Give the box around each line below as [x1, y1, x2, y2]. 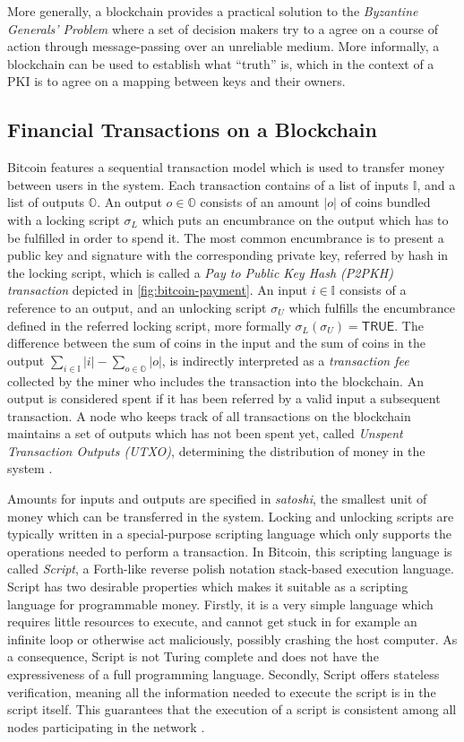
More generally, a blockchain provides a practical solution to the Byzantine [7, 2, 418, 20]
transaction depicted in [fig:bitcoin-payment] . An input [7, 280, 307, 299]
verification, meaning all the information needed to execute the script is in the [7, 682, 436, 701]
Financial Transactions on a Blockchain [7, 116, 377, 143]
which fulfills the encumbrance [288, 298, 456, 316]
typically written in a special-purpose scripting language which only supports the [7, 524, 452, 543]
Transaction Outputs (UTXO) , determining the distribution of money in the [7, 441, 425, 460]
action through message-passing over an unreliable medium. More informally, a [7, 37, 440, 56]
